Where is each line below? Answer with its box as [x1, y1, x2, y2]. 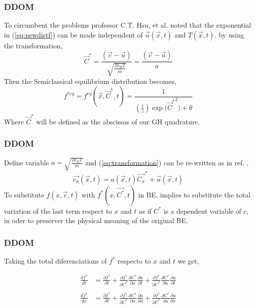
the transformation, [4, 40, 63, 50]
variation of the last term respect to [4, 205, 112, 216]
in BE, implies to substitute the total [138, 189, 251, 199]
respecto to [117, 256, 151, 266]
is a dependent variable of [163, 205, 242, 216]
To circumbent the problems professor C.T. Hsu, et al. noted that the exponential [4, 20, 251, 30]
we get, [178, 256, 199, 266]
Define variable [4, 157, 49, 167]
